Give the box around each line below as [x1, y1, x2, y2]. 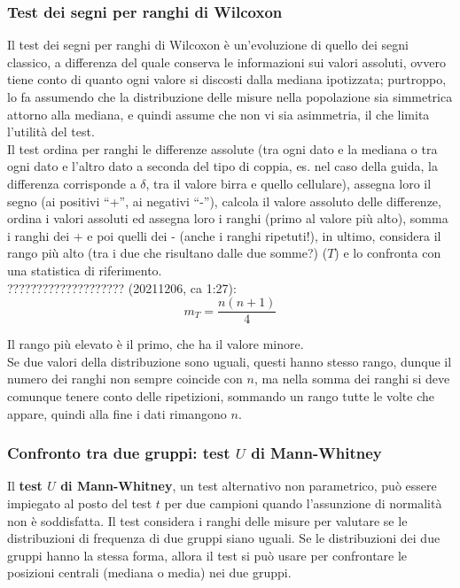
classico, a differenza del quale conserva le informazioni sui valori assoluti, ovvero [7, 52, 446, 71]
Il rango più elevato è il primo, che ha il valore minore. [7, 335, 304, 353]
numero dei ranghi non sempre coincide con [7, 369, 243, 388]
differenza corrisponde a [7, 174, 136, 192]
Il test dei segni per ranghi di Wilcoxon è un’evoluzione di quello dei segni [7, 35, 409, 54]
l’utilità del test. [7, 122, 95, 141]
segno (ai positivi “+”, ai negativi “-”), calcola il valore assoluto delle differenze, [7, 191, 441, 210]
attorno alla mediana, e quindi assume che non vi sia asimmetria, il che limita [7, 104, 430, 123]
